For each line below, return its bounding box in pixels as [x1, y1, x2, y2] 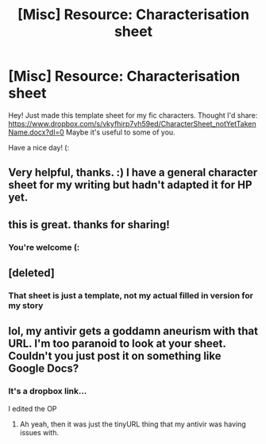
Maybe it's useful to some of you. [66, 127, 176, 137]
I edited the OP [8, 403, 57, 413]
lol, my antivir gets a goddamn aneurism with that [8, 325, 258, 338]
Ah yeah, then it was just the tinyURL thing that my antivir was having [19, 419, 246, 429]
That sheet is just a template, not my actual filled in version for [8, 290, 254, 301]
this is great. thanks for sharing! [8, 217, 171, 232]
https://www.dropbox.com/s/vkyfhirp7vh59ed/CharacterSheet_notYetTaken [8, 119, 256, 128]
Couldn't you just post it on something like [8, 349, 222, 363]
